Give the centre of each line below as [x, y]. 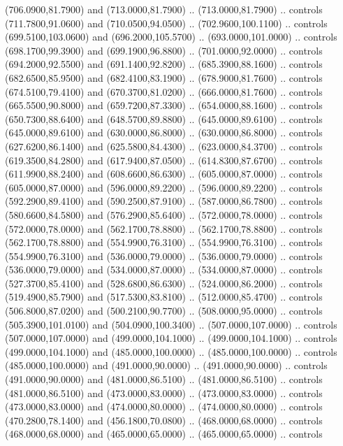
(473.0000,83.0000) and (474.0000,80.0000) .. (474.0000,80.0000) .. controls [164, 407]
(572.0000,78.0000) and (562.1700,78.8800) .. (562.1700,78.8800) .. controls [164, 228]
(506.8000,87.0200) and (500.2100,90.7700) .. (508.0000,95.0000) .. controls [164, 311]
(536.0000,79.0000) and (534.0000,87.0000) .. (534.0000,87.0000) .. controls [164, 269]
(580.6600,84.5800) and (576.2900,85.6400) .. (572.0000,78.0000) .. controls [164, 214]
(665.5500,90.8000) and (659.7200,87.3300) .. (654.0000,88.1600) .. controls [164, 105]
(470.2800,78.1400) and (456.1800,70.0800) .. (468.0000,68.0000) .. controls [164, 420]
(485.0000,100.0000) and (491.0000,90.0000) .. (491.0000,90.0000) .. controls [166, 365]
